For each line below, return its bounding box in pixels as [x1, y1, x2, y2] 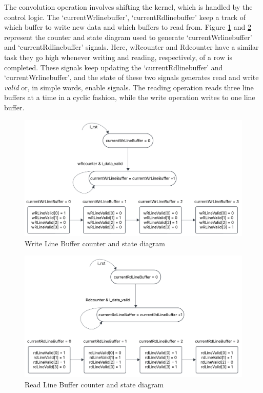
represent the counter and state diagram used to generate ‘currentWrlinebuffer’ [4, 31, 252, 42]
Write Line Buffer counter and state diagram [25, 238, 166, 248]
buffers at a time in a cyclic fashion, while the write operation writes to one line [4, 92, 255, 103]
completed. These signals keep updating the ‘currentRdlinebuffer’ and [4, 62, 223, 72]
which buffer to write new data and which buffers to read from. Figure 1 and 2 [4, 22, 251, 32]
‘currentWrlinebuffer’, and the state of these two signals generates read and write [4, 72, 259, 83]
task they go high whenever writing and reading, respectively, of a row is [4, 51, 232, 62]
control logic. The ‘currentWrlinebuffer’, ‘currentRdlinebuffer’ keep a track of [4, 11, 246, 22]
